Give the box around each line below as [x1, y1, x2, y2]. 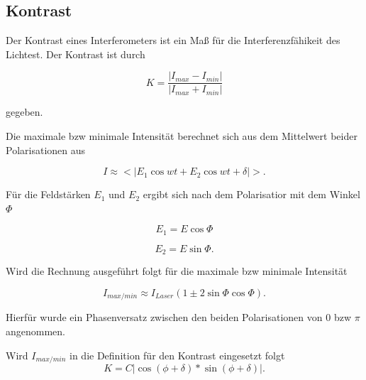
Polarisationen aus [6, 142, 86, 157]
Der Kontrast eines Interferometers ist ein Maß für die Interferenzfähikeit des [6, 33, 340, 48]
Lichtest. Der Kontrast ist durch [6, 46, 145, 61]
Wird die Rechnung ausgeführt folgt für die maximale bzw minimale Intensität [6, 264, 348, 278]
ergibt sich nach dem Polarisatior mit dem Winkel [143, 187, 360, 202]
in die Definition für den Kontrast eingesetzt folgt [70, 347, 285, 362]
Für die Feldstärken [6, 187, 91, 202]
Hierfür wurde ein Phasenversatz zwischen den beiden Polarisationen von [6, 310, 323, 325]
